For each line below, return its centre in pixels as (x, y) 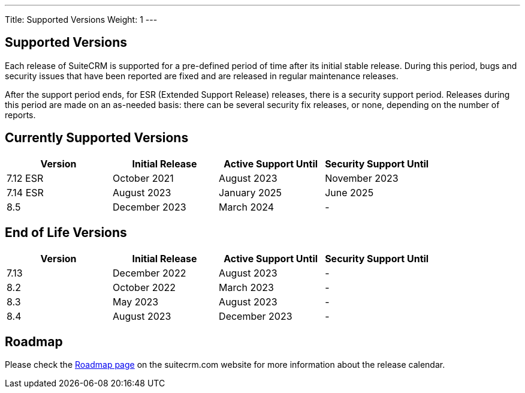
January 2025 (250, 192)
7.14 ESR (25, 192)
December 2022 (150, 273)
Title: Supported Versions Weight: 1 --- (81, 19)
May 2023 (136, 301)
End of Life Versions (66, 233)
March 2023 (246, 287)
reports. (20, 115)
